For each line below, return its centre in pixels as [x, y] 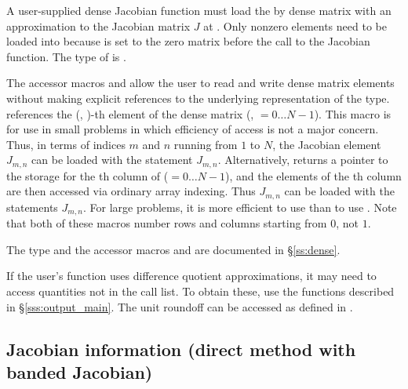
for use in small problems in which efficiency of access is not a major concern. [193, 129]
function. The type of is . [66, 56]
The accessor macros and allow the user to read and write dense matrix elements [200, 83]
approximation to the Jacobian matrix [98, 25]
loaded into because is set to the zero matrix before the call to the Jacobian [188, 41]
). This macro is [353, 113]
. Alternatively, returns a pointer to [303, 160]
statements [32, 207]
